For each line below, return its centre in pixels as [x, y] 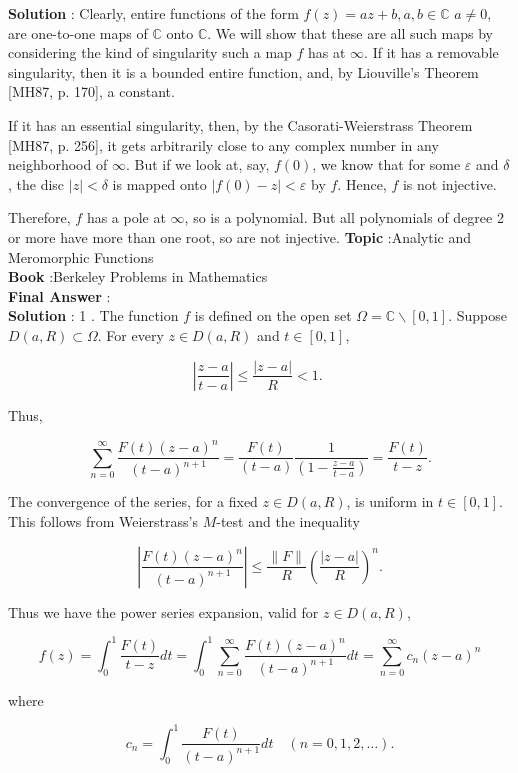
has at [327, 52]
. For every [130, 334]
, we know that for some [386, 164]
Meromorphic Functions [81, 256]
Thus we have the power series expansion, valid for [163, 611]
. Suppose [477, 315]
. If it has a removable [431, 52]
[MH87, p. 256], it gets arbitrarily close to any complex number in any [223, 144]
